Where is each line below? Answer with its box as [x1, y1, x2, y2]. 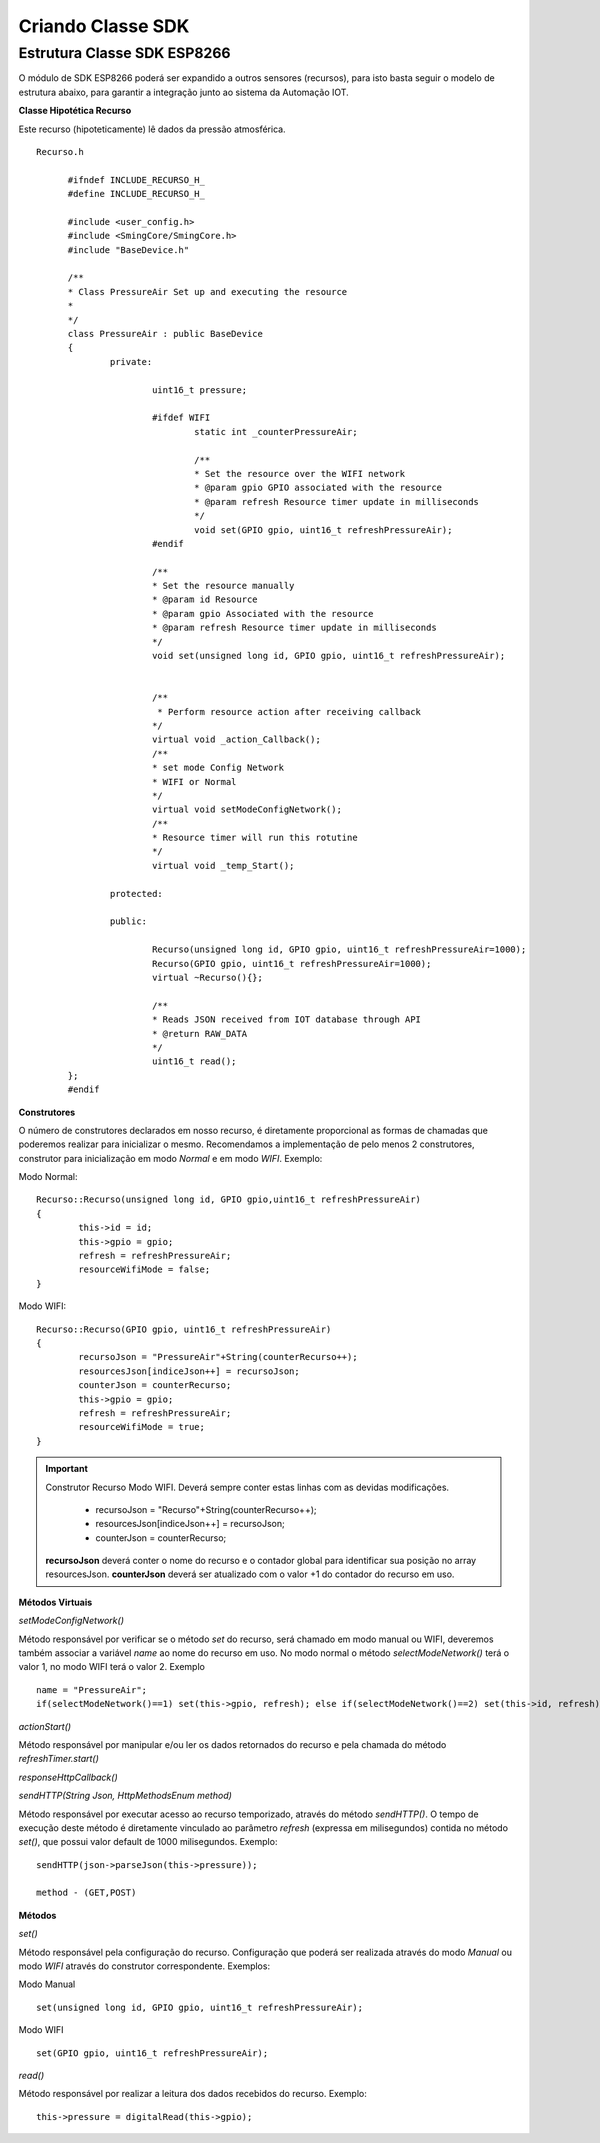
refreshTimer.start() [18, 1753, 100, 1765]
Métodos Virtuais [18, 1596, 93, 1608]
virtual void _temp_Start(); [151, 860, 295, 871]
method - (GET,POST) [36, 1887, 137, 1899]
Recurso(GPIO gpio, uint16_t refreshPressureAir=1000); [151, 958, 432, 969]
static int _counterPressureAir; [193, 426, 359, 437]
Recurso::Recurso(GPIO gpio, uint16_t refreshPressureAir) [36, 1323, 332, 1335]
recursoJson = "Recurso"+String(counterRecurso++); [95, 1503, 317, 1515]
